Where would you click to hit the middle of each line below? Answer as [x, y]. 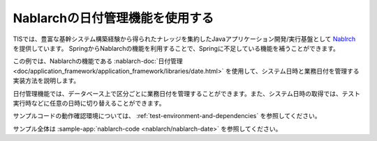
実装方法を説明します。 [46, 81]
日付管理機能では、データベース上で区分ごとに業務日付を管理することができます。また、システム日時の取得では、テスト [187, 93]
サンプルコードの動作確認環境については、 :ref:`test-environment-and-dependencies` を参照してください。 [167, 116]
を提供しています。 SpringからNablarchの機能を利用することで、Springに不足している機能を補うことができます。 [176, 48]
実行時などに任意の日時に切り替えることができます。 [89, 103]
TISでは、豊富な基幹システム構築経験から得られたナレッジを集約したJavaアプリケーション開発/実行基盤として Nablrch [184, 39]
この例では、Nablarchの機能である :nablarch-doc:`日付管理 [98, 61]
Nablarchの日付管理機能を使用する [113, 18]
